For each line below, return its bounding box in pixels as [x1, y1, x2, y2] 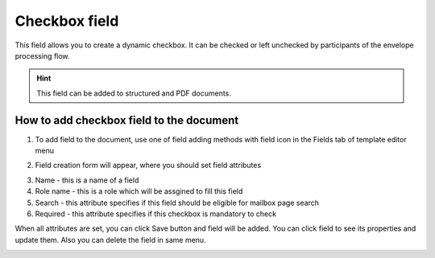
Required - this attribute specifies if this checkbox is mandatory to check [35, 209, 277, 219]
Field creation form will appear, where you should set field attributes [35, 161, 262, 170]
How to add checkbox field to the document [14, 113, 239, 127]
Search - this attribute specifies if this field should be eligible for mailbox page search [35, 198, 320, 207]
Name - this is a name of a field [35, 175, 139, 185]
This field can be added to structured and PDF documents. [36, 88, 231, 98]
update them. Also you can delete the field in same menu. [14, 235, 206, 244]
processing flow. [14, 51, 70, 60]
